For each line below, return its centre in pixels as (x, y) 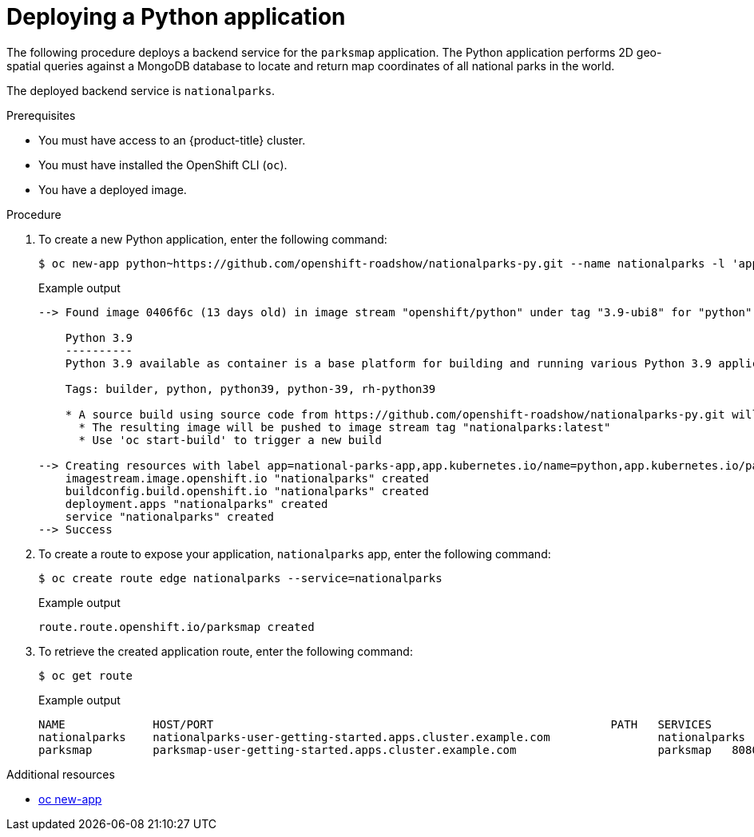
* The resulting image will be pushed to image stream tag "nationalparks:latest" (345, 427)
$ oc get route (86, 675)
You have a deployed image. (113, 189)
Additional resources (61, 774)
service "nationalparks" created (170, 516)
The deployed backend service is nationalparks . (141, 90)
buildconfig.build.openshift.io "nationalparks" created (247, 491)
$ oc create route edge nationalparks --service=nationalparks (240, 578)
